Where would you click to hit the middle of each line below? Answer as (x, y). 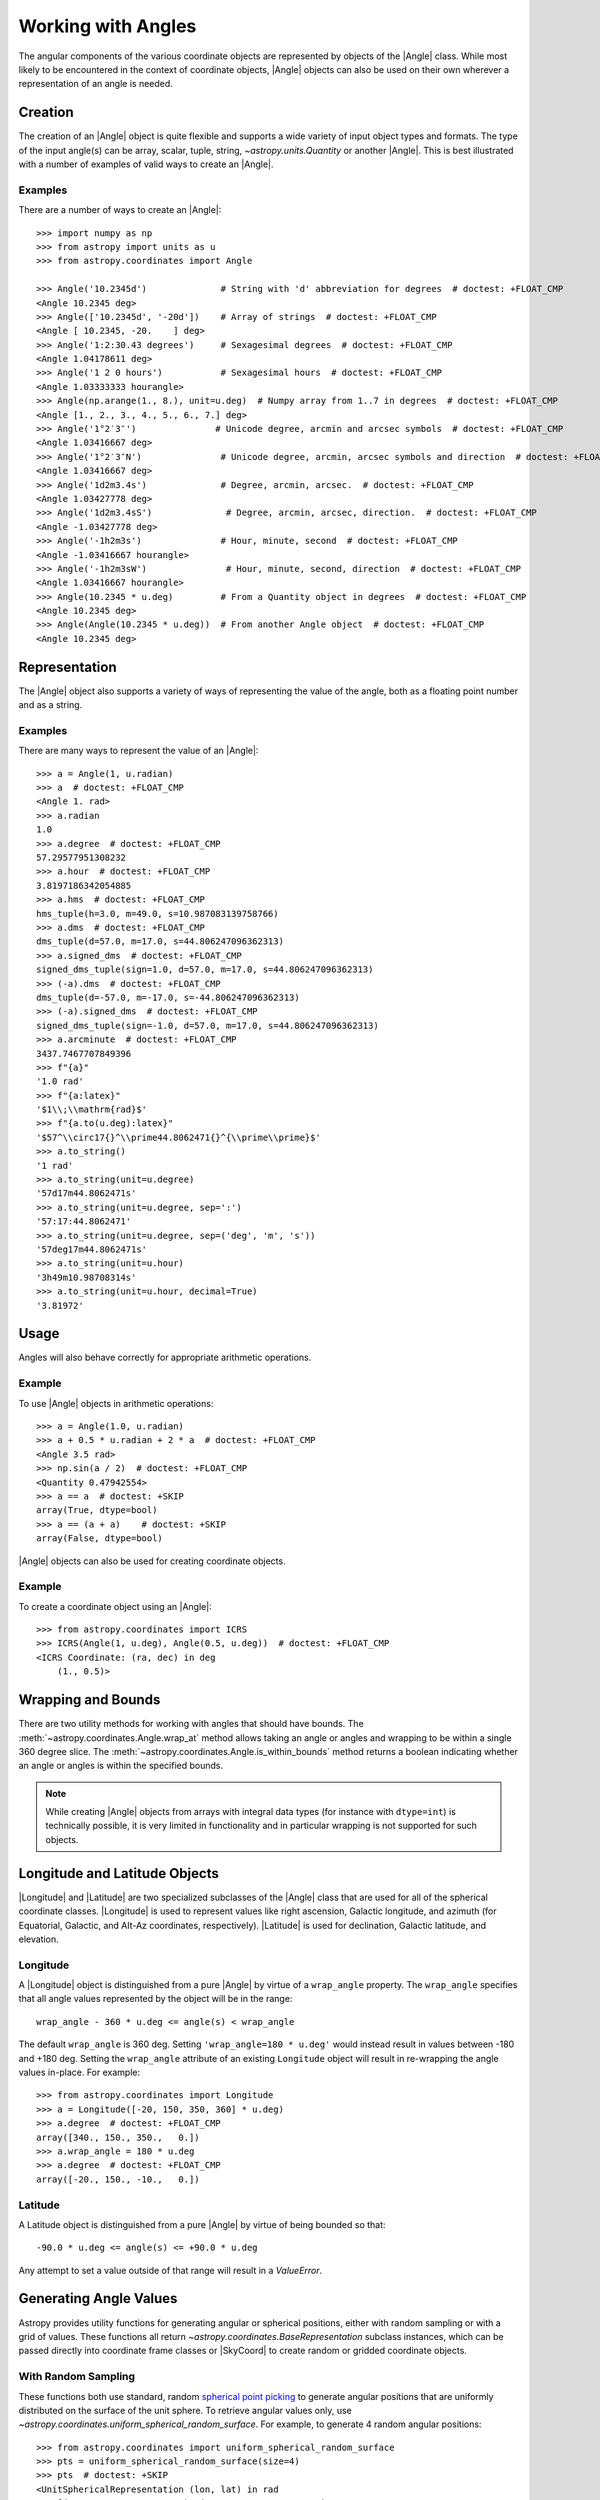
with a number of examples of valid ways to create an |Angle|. (146, 164)
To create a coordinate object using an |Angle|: (115, 1606)
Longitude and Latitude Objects (118, 1873)
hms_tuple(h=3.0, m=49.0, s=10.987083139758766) (157, 913)
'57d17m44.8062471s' (86, 1193)
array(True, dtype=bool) (97, 1510)
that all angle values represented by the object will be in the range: (155, 1999)
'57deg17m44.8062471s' (92, 1249)
